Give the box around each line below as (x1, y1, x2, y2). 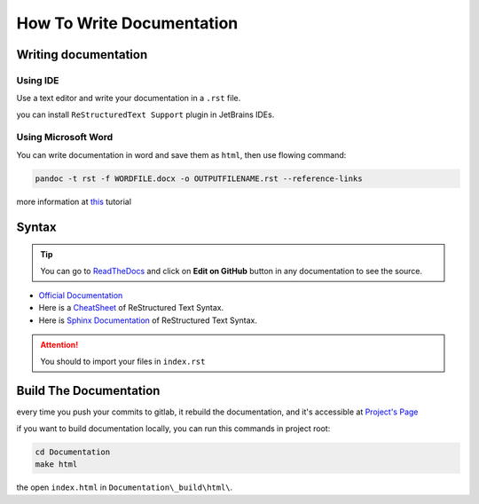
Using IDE (16, 74, 59, 86)
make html (35, 460, 78, 469)
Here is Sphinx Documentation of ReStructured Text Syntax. (38, 315, 257, 326)
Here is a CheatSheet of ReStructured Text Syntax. (38, 303, 224, 313)
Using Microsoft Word (16, 131, 114, 144)
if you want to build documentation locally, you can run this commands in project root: (16, 422, 331, 434)
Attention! (40, 340, 79, 350)
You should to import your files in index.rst (40, 356, 206, 366)
